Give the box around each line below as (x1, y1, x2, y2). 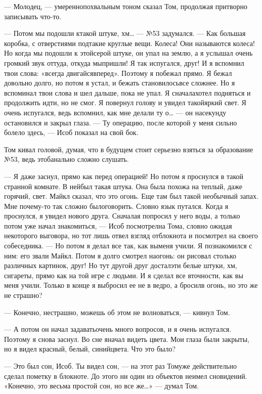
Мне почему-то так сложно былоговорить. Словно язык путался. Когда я (4, 200, 229, 211)
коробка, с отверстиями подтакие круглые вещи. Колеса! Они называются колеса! (4, 37, 255, 48)
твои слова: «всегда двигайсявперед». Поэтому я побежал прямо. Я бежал (4, 67, 232, 78)
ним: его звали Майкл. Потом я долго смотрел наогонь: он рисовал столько (4, 250, 237, 260)
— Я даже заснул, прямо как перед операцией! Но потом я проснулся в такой (4, 170, 244, 181)
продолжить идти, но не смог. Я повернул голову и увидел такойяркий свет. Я (4, 97, 246, 108)
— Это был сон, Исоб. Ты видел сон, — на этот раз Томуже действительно (4, 361, 237, 371)
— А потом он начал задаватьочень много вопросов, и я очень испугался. (4, 324, 232, 334)
